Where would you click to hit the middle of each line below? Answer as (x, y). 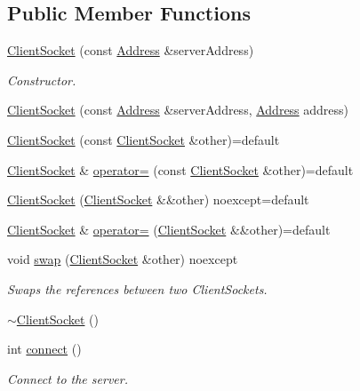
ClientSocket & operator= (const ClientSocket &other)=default (180, 169)
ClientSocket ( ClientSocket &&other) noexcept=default (158, 199)
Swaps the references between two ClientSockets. (137, 288)
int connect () (44, 349)
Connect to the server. (68, 378)
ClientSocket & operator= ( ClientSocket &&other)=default (169, 229)
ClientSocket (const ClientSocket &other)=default (144, 139)
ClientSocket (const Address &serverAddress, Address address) (178, 110)
